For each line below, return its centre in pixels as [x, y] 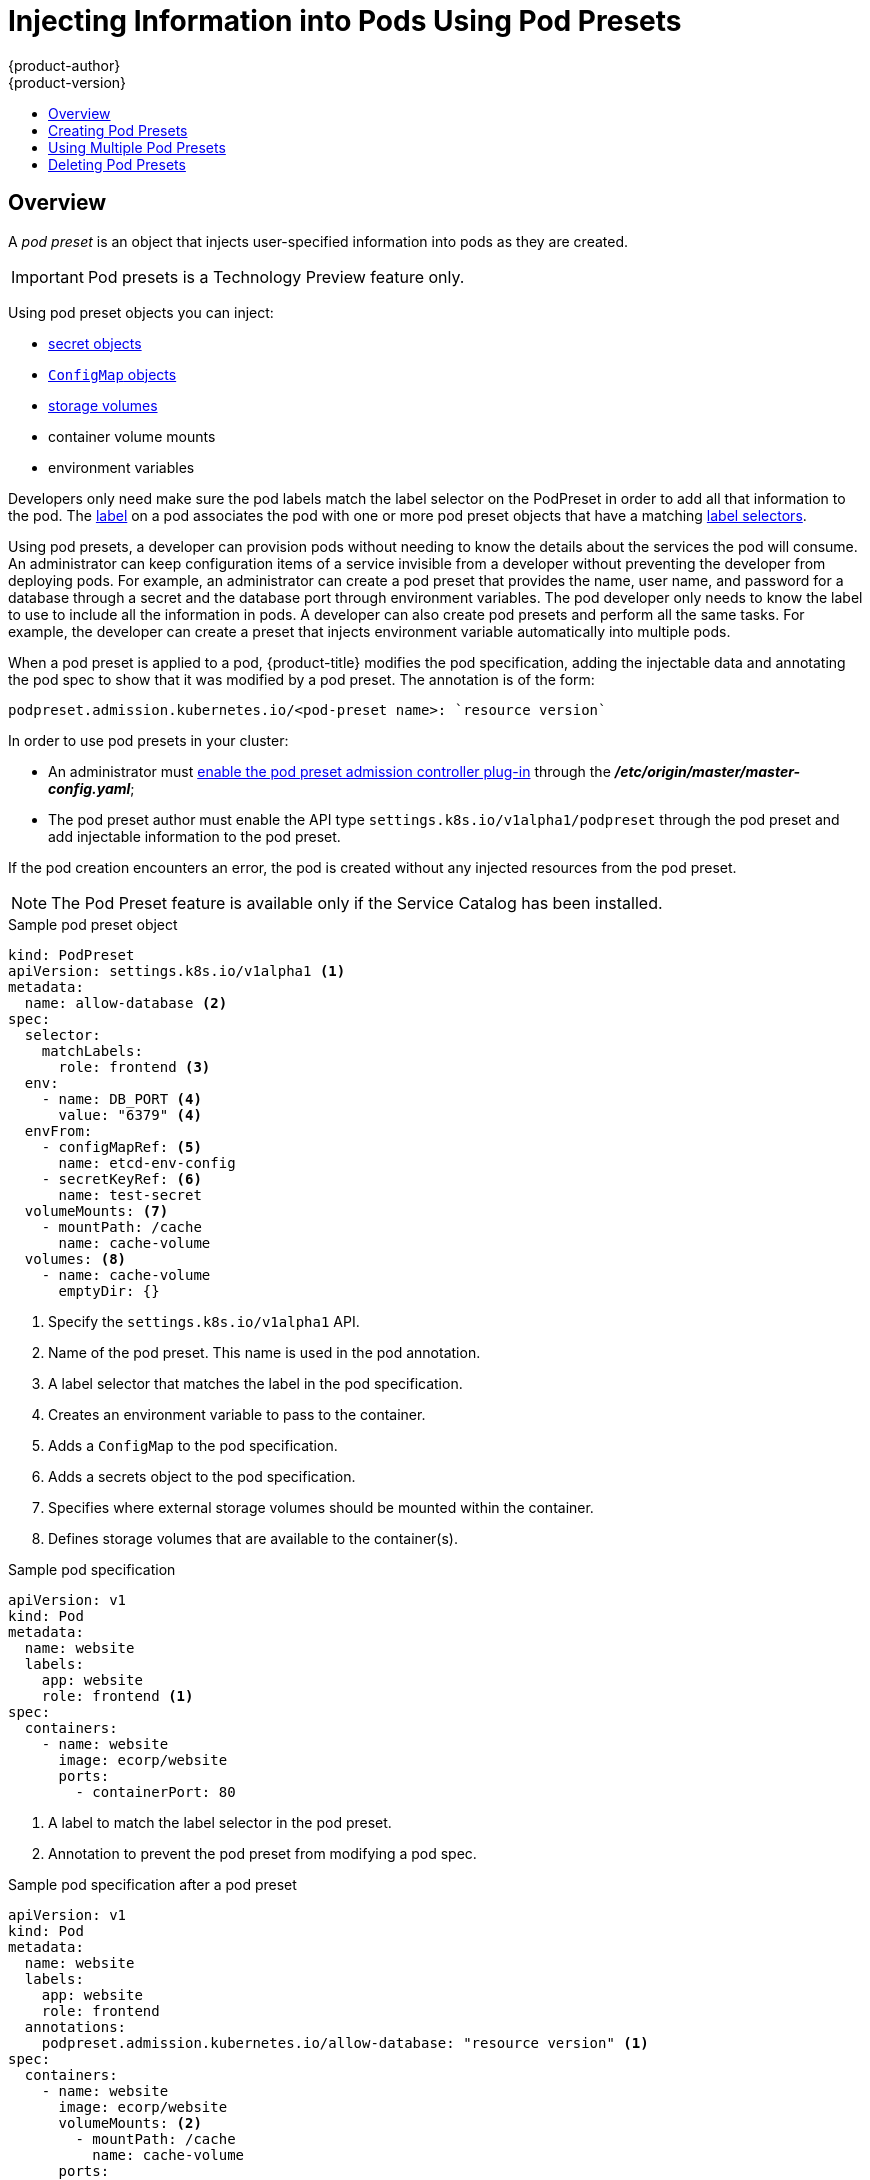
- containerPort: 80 [155, 1791]
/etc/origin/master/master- [707, 771]
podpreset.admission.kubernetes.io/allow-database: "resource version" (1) [345, 2042]
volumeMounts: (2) [130, 2122]
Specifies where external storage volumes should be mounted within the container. [321, 1507]
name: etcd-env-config [147, 1162]
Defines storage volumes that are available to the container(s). [253, 1538]
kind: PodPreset [71, 954]
